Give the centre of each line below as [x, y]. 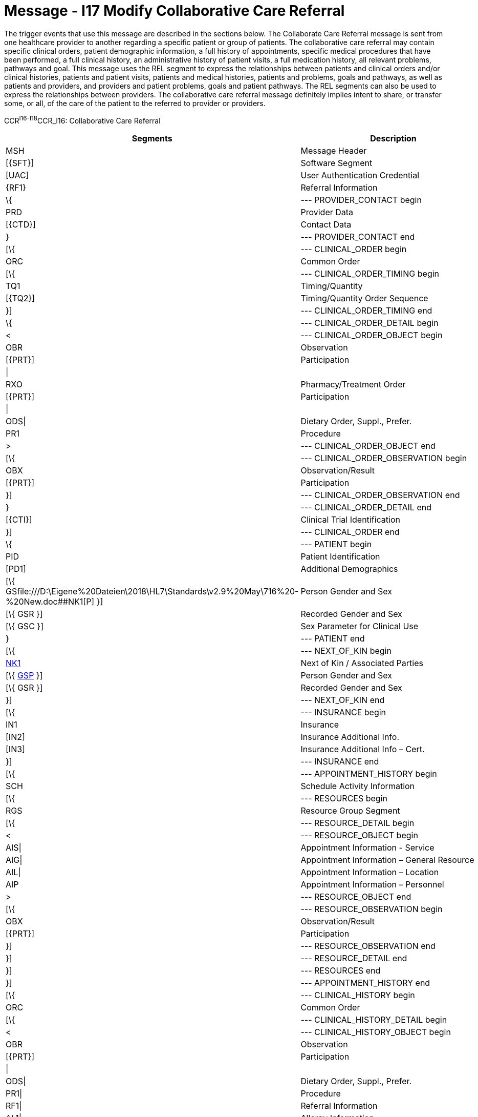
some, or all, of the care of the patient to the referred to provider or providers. [135, 103]
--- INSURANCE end [340, 762]
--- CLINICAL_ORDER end [350, 532]
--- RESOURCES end [341, 971]
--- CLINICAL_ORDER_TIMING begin [370, 274]
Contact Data [326, 225]
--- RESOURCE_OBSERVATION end [368, 946]
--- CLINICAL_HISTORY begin [358, 995]
